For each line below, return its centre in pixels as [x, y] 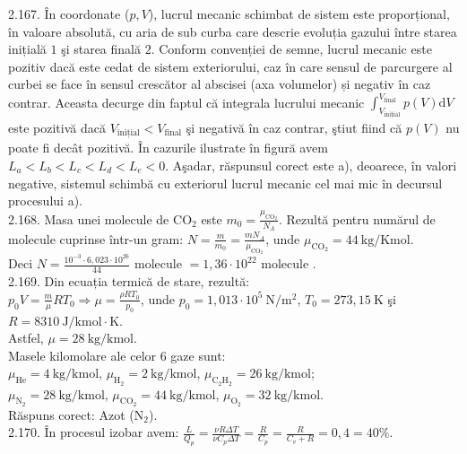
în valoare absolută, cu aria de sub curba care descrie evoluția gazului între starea [233, 31]
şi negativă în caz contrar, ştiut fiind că [294, 127]
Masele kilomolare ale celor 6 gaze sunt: [117, 355]
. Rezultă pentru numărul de [357, 218]
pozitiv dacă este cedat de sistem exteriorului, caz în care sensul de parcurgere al [230, 66]
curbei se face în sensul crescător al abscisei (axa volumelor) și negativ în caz [220, 84]
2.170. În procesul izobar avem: [94, 432]
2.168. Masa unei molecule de [89, 218]
